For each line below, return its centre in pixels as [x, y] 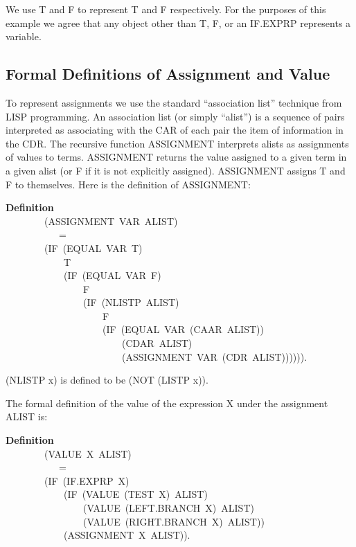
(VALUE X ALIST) [88, 453]
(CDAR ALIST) [157, 343]
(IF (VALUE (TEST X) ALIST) [135, 494]
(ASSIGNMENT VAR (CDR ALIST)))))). [214, 356]
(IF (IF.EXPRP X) [87, 480]
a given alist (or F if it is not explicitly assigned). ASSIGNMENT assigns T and [176, 170]
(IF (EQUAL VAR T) [93, 248]
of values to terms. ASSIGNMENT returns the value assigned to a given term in [176, 157]
